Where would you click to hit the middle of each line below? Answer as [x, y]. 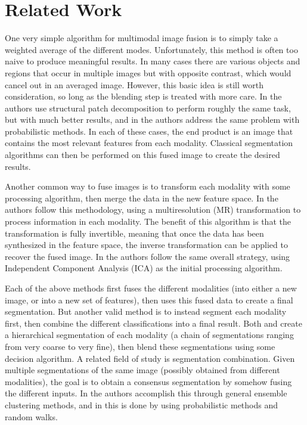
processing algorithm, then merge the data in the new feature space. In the [142, 198]
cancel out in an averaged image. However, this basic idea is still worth [134, 84]
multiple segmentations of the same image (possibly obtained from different [142, 370]
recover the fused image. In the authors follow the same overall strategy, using [148, 256]
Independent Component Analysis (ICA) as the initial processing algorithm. [144, 268]
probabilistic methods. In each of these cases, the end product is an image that [149, 131]
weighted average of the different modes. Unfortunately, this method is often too [151, 49]
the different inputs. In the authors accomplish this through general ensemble [146, 393]
